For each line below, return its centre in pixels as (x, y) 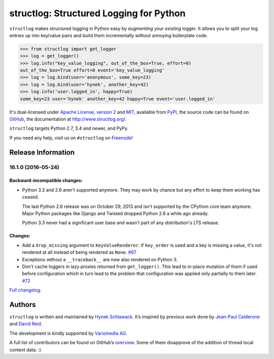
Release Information (42, 152)
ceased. (30, 197)
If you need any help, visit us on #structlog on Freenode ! (71, 138)
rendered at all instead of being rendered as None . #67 (79, 252)
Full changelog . (25, 290)
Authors (23, 304)
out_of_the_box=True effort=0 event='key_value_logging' (92, 70)
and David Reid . (26, 324)
